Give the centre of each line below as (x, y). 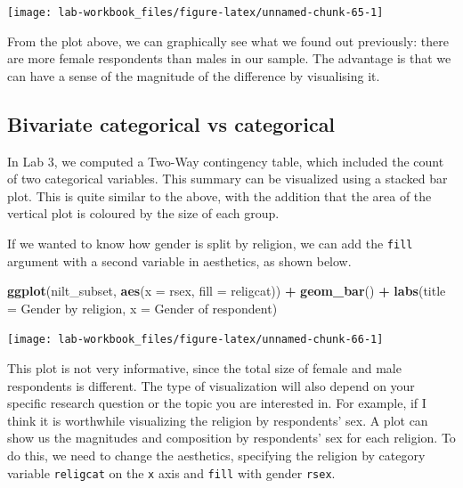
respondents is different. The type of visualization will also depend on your (211, 385)
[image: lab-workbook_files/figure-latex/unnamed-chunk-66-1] (195, 340)
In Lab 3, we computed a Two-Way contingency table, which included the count (226, 161)
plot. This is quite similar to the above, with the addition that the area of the (219, 195)
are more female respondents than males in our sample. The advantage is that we (229, 58)
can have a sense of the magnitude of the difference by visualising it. (194, 75)
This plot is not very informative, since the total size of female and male (204, 368)
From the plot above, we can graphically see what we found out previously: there (228, 41)
